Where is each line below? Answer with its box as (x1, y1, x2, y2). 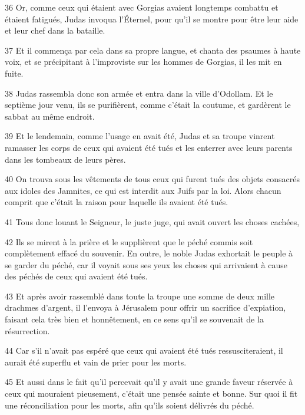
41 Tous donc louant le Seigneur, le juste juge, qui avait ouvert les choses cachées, (5, 215, 300, 228)
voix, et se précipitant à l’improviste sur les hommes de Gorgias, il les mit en (5, 55, 282, 68)
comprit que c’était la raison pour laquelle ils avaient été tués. (5, 196, 228, 208)
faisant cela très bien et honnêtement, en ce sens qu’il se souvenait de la (5, 313, 264, 325)
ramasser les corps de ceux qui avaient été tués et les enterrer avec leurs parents (5, 141, 293, 153)
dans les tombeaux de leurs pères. (5, 153, 126, 165)
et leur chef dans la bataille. (5, 24, 105, 37)
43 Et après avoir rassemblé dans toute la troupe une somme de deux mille (5, 289, 275, 302)
